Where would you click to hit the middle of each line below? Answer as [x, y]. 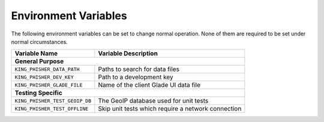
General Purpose [39, 61]
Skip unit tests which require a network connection [170, 109]
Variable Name [36, 53]
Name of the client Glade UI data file [149, 85]
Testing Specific [38, 93]
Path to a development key [136, 77]
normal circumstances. [40, 41]
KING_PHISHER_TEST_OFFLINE [52, 108]
